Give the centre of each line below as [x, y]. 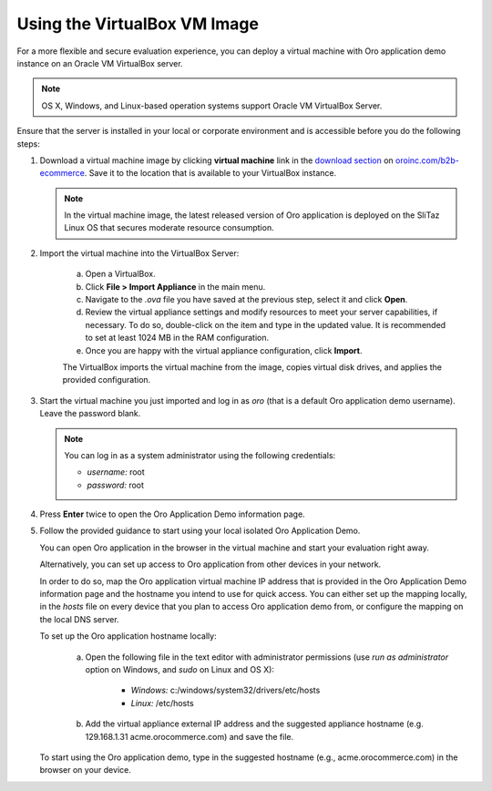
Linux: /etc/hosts [163, 703]
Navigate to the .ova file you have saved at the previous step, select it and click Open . [246, 300]
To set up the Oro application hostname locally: [128, 636]
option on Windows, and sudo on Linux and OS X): [180, 669]
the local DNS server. [79, 619]
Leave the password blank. [90, 414]
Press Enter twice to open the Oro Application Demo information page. [172, 514]
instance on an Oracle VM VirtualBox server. [100, 63]
